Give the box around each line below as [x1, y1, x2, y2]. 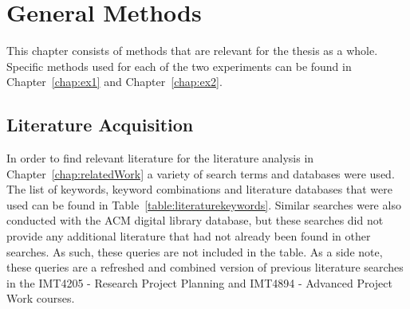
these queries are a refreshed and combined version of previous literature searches [6, 259, 404, 276]
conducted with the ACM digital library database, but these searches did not [6, 212, 384, 229]
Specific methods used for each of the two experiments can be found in [6, 57, 352, 74]
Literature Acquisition [6, 112, 194, 137]
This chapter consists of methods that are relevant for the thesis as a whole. [6, 42, 378, 59]
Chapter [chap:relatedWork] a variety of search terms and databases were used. [6, 165, 395, 182]
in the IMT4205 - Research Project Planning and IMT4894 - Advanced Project [6, 274, 392, 291]
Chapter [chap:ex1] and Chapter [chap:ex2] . [6, 73, 223, 90]
